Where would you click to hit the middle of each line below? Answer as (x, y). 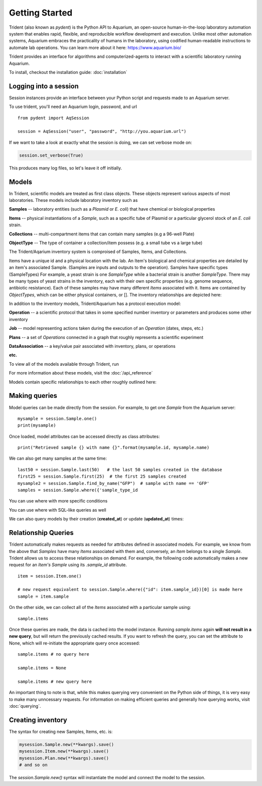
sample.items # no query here (54, 654)
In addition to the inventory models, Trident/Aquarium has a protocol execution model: (95, 304)
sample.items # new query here (55, 681)
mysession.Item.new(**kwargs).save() (64, 751)
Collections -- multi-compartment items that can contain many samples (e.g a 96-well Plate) (102, 234)
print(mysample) (37, 425)
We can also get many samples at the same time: (58, 458)
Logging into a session (44, 86)
